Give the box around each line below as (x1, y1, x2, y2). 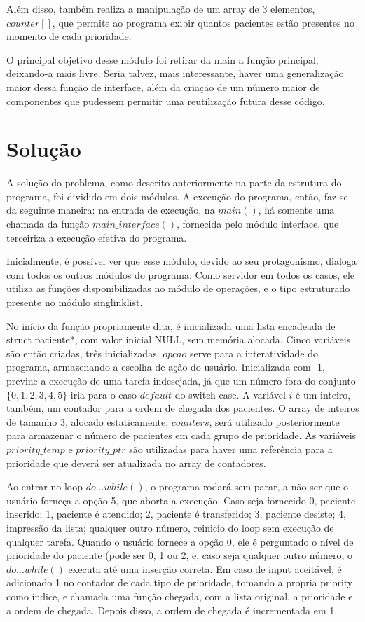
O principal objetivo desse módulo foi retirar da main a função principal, (6, 52, 319, 67)
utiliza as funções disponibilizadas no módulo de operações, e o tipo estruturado (6, 281, 350, 296)
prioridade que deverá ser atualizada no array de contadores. (6, 455, 266, 470)
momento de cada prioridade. (6, 29, 132, 43)
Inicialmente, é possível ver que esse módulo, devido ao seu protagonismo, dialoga (6, 254, 357, 268)
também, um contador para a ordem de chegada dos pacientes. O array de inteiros (6, 401, 359, 415)
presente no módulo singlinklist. (6, 295, 143, 310)
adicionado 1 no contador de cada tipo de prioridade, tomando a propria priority (6, 575, 353, 590)
